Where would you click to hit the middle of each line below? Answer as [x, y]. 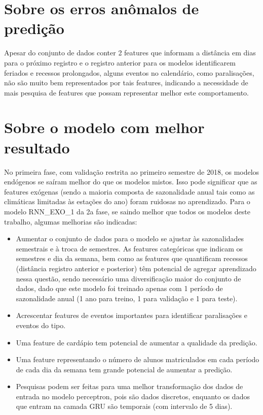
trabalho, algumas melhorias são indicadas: [71, 221]
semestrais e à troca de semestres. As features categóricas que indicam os [129, 248]
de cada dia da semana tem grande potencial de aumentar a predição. [124, 369]
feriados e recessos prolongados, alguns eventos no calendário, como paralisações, [129, 72]
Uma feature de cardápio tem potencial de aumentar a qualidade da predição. [137, 342]
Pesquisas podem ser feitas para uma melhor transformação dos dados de [129, 386]
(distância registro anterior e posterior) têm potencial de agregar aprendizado [136, 268]
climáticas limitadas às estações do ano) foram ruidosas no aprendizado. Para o [127, 201]
